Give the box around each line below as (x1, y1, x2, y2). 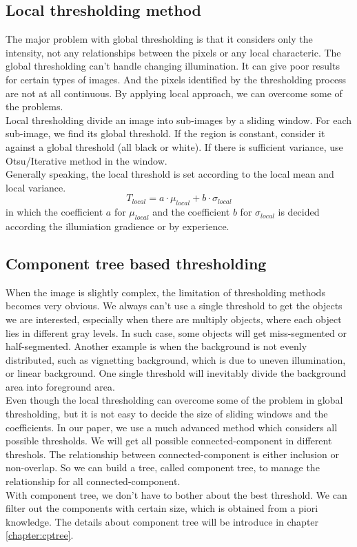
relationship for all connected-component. (6, 474, 181, 488)
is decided (278, 205, 320, 219)
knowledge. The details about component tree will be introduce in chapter (6, 514, 319, 528)
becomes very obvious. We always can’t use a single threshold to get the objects (6, 298, 343, 313)
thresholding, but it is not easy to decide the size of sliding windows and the (6, 406, 328, 421)
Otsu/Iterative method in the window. (6, 153, 167, 167)
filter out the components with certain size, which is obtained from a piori (6, 501, 318, 515)
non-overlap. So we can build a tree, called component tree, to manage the (6, 460, 320, 475)
